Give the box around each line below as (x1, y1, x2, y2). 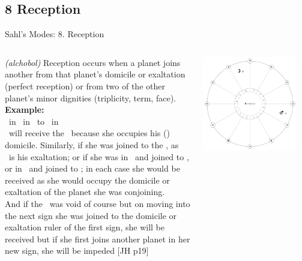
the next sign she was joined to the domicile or (5, 209, 177, 221)
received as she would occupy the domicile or (5, 173, 170, 186)
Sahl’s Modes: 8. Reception (5, 28, 104, 40)
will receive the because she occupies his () (8, 127, 170, 139)
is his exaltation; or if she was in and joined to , (8, 150, 189, 163)
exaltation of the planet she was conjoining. (5, 185, 165, 198)
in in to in (8, 115, 59, 127)
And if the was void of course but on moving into (5, 197, 190, 209)
